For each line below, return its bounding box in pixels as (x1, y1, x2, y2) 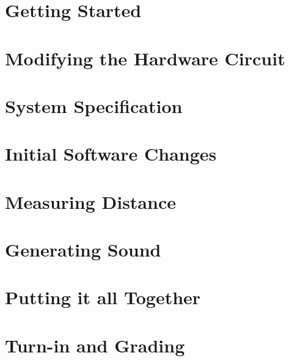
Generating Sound (5, 237, 161, 262)
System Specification (5, 93, 183, 118)
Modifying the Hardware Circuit (5, 45, 285, 70)
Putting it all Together (5, 285, 201, 310)
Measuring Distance (5, 189, 176, 214)
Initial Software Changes (5, 141, 217, 166)
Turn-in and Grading (5, 332, 185, 357)
